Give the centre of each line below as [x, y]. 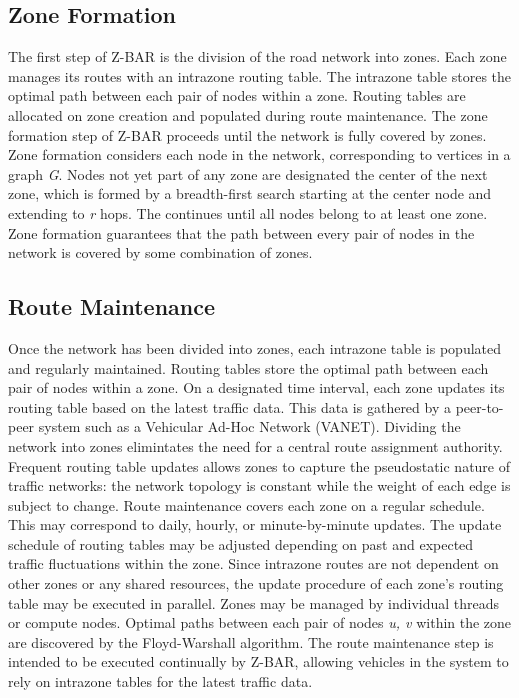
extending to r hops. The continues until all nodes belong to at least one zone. [248, 212]
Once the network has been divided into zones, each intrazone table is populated [255, 347]
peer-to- [479, 406]
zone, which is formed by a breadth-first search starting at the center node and [250, 193]
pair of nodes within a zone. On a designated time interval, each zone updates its [256, 387]
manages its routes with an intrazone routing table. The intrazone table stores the [260, 75]
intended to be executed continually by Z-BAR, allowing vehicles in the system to [258, 661]
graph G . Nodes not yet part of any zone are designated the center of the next [248, 173]
